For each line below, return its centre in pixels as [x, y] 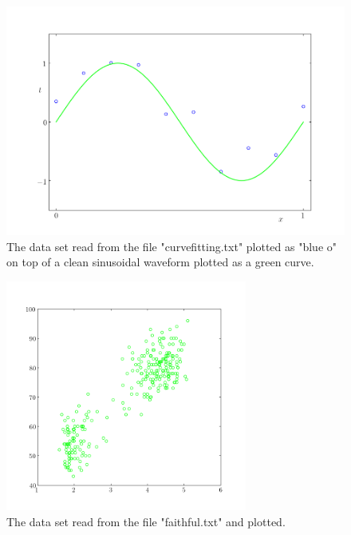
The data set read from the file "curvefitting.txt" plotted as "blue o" [172, 246]
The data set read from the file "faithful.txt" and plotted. [146, 521]
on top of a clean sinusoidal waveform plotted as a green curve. [160, 262]
